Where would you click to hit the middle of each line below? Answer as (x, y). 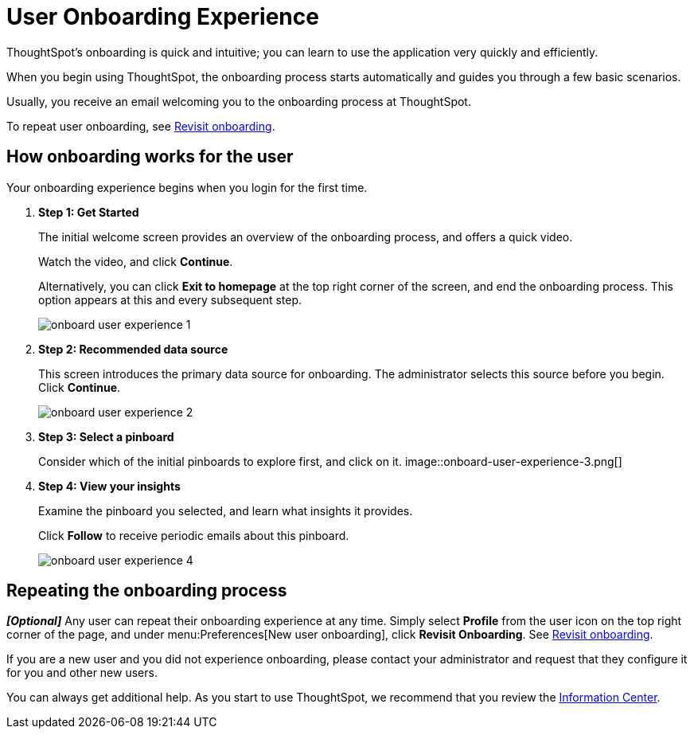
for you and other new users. (82, 673)
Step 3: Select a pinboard (106, 436)
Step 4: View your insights (109, 486)
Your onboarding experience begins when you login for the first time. (187, 187)
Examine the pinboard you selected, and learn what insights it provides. (226, 510)
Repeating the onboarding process (147, 591)
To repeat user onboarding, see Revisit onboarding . (141, 126)
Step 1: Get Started (89, 212)
